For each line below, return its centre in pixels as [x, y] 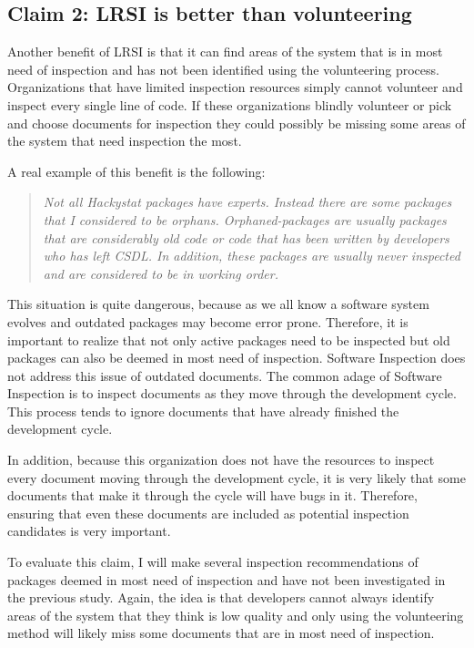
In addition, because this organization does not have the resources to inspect [221, 460]
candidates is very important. [89, 531]
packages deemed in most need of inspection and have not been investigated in [227, 579]
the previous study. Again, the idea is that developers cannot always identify [221, 597]
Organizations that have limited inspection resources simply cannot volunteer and [235, 87]
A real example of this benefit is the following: [136, 171]
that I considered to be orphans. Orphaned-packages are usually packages [245, 219]
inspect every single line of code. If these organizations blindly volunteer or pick [230, 104]
